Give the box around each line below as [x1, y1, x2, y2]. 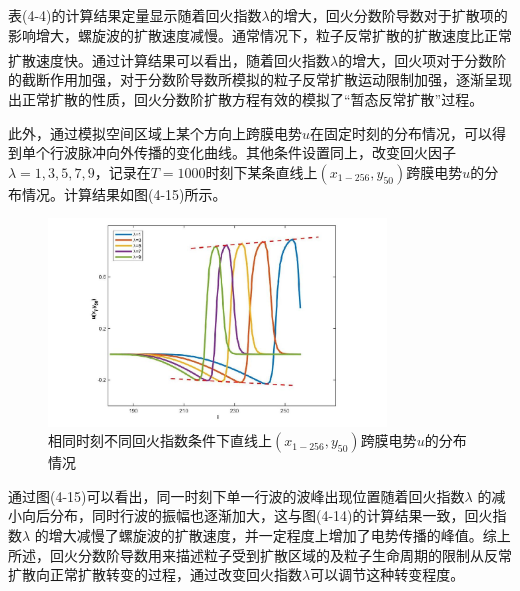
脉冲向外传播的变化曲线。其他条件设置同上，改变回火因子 [77, 142, 456, 163]
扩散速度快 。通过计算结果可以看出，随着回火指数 [8, 49, 330, 70]
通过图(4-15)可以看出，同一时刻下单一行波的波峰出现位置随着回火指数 [8, 485, 465, 506]
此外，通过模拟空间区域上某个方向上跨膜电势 [8, 122, 302, 143]
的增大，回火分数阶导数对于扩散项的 [269, 5, 508, 25]
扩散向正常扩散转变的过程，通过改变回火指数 [8, 564, 302, 585]
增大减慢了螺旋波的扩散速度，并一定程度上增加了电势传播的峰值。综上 [48, 525, 511, 546]
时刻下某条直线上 [205, 161, 318, 182]
